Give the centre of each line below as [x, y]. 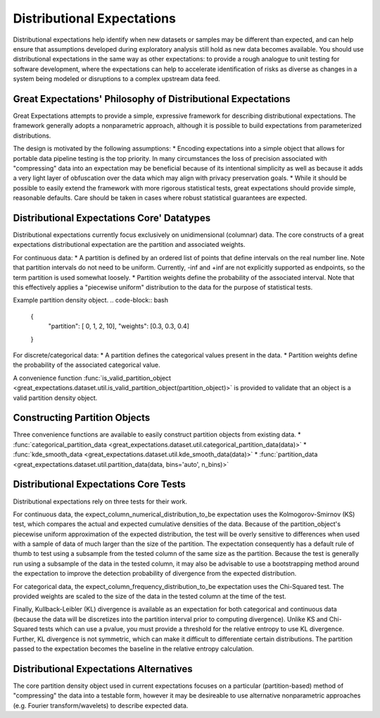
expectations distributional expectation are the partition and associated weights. [129, 245]
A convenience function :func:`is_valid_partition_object [92, 378]
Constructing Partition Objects [82, 418]
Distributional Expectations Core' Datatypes [112, 218]
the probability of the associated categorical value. [87, 365]
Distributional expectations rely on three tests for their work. [100, 501]
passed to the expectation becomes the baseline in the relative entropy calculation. [133, 648]
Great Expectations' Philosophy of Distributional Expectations [152, 99]
